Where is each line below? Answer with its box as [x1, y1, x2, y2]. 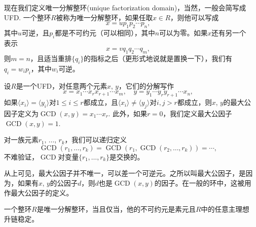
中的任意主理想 [201, 204, 250, 214]
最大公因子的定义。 [10, 187, 73, 197]
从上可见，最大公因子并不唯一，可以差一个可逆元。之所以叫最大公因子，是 [4, 168, 246, 178]
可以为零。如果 [159, 27, 208, 37]
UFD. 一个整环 [4, 12, 51, 22]
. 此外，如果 [108, 108, 147, 118]
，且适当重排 [30, 53, 72, 64]
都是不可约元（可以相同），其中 [55, 27, 155, 37]
